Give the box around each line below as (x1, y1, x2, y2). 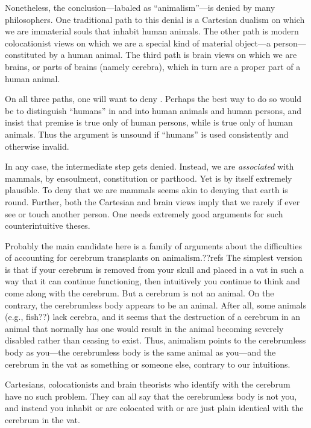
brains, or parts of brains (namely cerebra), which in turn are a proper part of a (5, 60, 301, 72)
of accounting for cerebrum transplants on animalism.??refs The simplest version (5, 251, 303, 264)
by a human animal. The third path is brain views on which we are (49, 48, 297, 61)
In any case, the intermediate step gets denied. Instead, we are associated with (5, 160, 294, 173)
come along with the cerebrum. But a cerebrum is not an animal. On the (5, 287, 274, 299)
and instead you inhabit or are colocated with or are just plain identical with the (5, 401, 304, 414)
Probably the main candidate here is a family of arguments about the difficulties (5, 239, 302, 252)
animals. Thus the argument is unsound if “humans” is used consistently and (5, 127, 289, 140)
